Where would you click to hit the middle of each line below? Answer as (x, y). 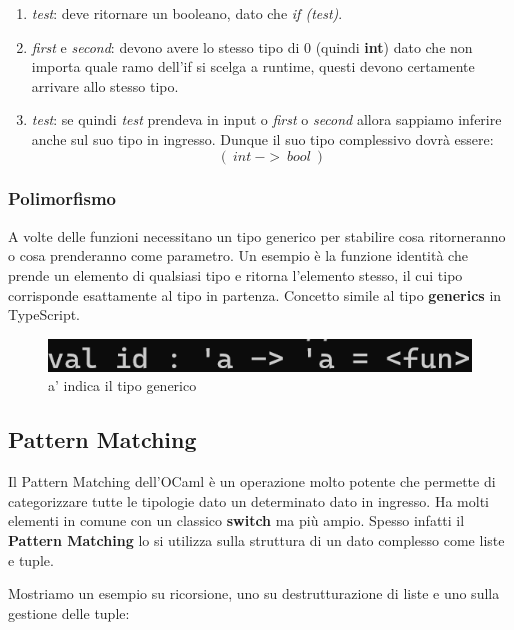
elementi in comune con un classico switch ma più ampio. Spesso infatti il (236, 520)
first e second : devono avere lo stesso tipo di (165, 46)
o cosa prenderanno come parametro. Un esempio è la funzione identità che (238, 255)
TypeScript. (44, 314)
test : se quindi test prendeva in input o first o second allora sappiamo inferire (266, 119)
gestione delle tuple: (69, 612)
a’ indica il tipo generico (122, 385)
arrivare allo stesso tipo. (105, 85)
